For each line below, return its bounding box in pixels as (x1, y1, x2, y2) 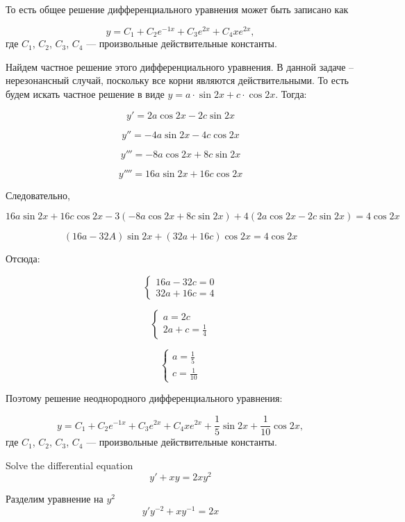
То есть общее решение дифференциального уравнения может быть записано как (6, 2, 349, 16)
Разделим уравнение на (6, 491, 104, 506)
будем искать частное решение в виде (6, 86, 165, 101)
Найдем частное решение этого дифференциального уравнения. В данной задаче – (6, 59, 354, 74)
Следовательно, (6, 187, 70, 202)
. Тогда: (275, 86, 307, 101)
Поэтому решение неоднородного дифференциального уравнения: (6, 391, 283, 405)
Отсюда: (6, 251, 40, 266)
